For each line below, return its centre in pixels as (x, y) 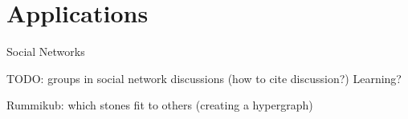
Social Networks (46, 52)
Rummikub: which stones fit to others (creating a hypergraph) (160, 105)
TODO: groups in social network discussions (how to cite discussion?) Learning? (204, 78)
